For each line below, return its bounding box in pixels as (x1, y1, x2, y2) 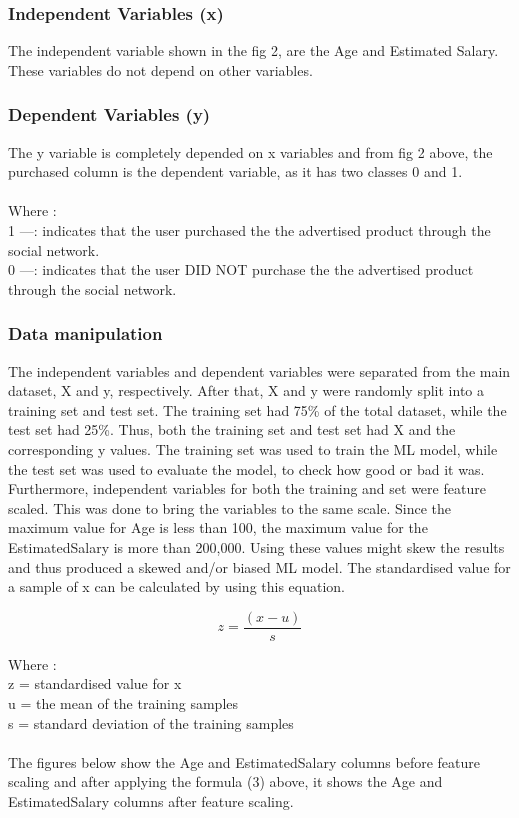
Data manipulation (8, 321, 163, 346)
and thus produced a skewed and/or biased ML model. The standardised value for (8, 556, 511, 577)
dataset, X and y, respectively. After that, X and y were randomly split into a (8, 380, 485, 401)
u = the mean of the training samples (8, 692, 239, 713)
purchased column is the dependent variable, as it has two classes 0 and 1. (8, 161, 463, 182)
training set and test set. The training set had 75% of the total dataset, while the (8, 399, 507, 420)
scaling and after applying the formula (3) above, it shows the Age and (8, 771, 443, 792)
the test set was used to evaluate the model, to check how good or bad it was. (8, 458, 485, 479)
